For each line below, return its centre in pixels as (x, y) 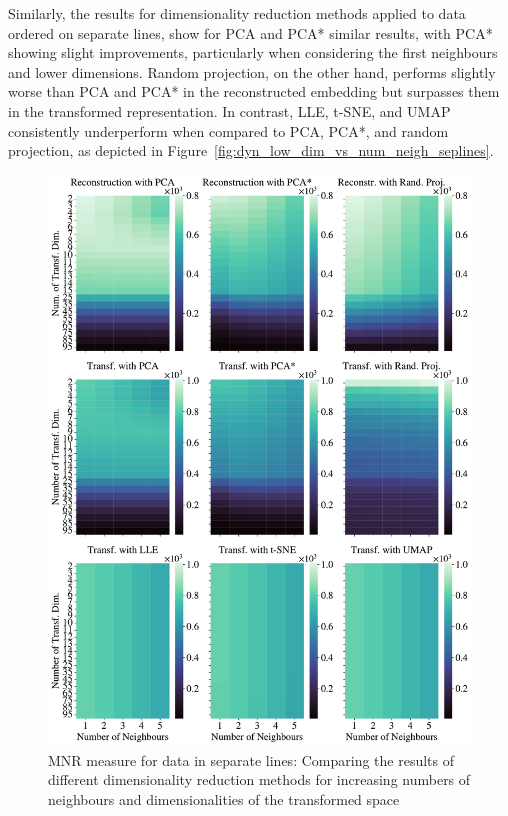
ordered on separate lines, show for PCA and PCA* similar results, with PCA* (250, 32)
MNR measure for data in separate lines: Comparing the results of (251, 759)
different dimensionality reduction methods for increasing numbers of (259, 779)
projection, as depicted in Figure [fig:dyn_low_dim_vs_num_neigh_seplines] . (251, 150)
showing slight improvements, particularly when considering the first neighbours (253, 52)
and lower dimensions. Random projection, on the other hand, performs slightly (252, 71)
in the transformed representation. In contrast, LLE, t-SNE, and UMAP (229, 110)
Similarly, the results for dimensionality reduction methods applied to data (237, 13)
